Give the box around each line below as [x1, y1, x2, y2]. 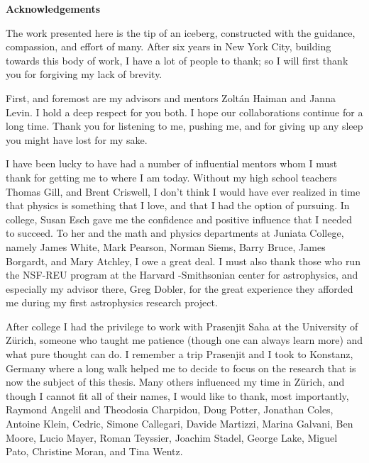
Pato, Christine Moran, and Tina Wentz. [6, 444, 183, 459]
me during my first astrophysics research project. [6, 295, 218, 310]
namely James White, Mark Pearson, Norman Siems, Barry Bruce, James [6, 239, 326, 254]
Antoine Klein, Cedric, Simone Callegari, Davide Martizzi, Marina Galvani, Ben [6, 416, 353, 431]
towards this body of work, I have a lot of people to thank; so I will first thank [6, 52, 348, 67]
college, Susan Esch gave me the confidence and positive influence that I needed [6, 211, 353, 226]
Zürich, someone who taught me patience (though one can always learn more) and [6, 333, 363, 347]
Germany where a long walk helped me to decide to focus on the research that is [6, 360, 356, 375]
